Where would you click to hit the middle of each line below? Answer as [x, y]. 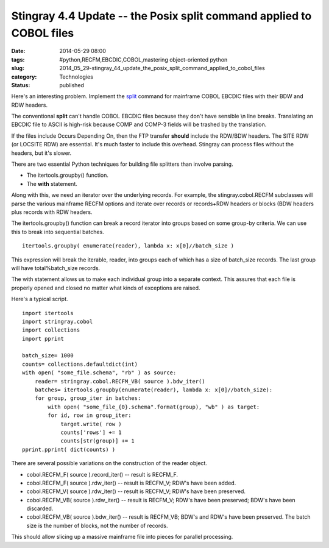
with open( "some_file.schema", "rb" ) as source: [99, 373]
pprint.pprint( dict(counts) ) [69, 449]
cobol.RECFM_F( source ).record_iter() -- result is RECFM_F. [102, 474]
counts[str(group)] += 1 [98, 441]
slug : [18, 68]
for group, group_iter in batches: [88, 398]
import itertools [48, 313]
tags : [18, 59]
